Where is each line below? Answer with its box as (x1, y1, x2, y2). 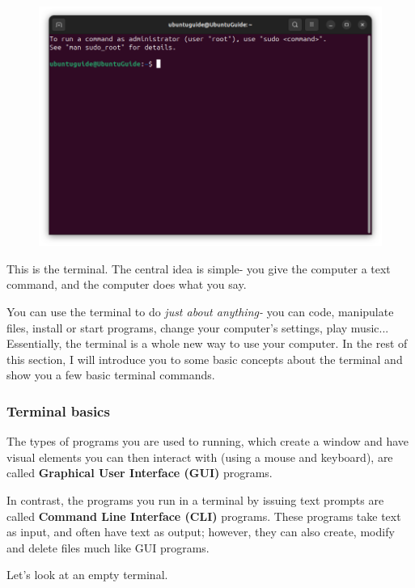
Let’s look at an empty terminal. (6, 566, 168, 583)
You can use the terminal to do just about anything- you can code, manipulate (6, 302, 394, 319)
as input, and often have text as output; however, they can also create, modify (6, 523, 395, 540)
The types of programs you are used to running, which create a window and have (6, 433, 409, 450)
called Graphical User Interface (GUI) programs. (6, 464, 273, 481)
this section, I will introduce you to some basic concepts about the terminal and (6, 350, 403, 367)
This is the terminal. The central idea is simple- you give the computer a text (6, 260, 391, 277)
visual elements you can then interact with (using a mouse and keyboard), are (6, 448, 393, 465)
